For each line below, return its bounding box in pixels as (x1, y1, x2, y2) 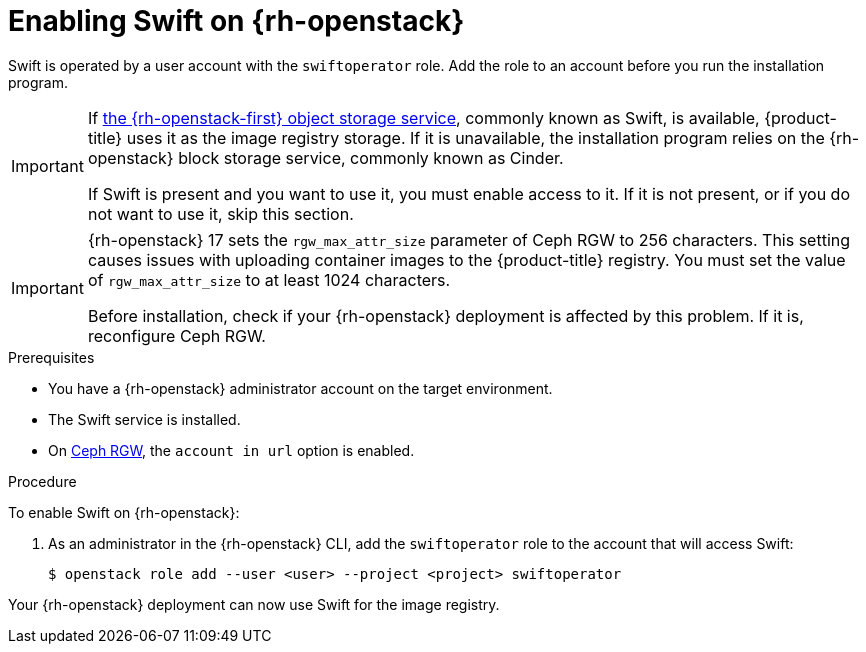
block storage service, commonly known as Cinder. (178, 147, 564, 168)
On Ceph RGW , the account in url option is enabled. (48, 441, 415, 459)
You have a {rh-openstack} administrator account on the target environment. (48, 379, 553, 397)
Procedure (8, 472, 77, 490)
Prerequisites (8, 348, 95, 366)
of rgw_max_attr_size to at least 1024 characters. (87, 269, 451, 290)
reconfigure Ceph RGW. (87, 325, 266, 346)
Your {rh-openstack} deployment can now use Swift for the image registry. (8, 595, 500, 613)
